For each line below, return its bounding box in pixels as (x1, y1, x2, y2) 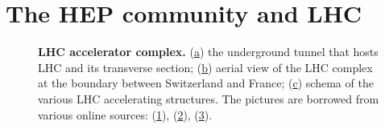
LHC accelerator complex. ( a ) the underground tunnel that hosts (38, 43, 379, 60)
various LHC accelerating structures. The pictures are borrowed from (38, 90, 379, 107)
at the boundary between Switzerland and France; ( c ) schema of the (38, 75, 374, 91)
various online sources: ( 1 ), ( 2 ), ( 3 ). (38, 106, 213, 123)
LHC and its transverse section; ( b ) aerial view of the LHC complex (38, 58, 373, 75)
